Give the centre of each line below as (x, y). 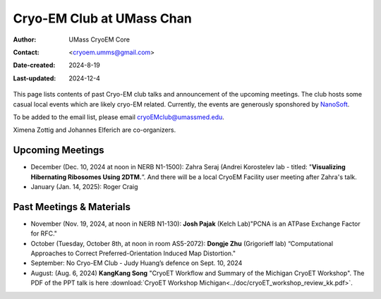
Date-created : (34, 65)
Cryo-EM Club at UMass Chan (102, 18)
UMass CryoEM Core (99, 39)
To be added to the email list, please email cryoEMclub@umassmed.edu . (119, 117)
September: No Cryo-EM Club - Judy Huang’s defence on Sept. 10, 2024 (137, 263)
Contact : (26, 52)
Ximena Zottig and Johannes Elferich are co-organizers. (95, 130)
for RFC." (44, 233)
